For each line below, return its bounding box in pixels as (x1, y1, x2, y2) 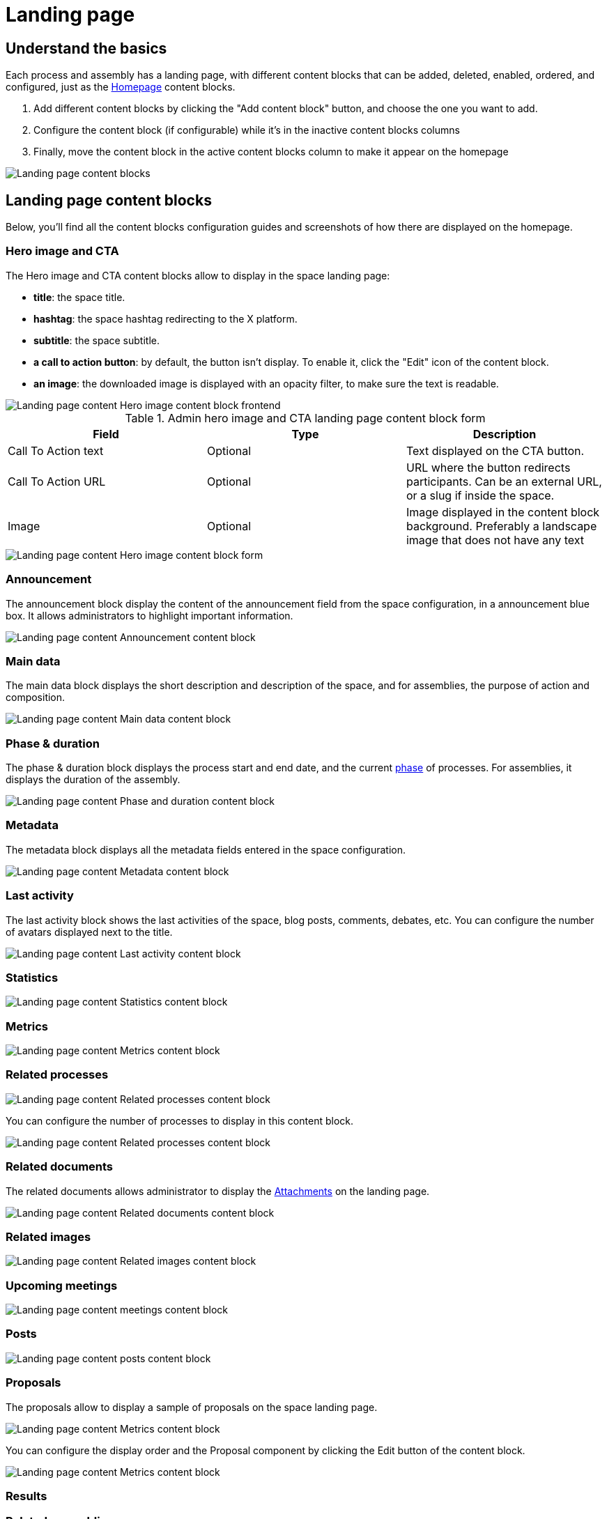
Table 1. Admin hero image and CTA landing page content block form (125, 410, 486, 425)
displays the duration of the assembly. (6, 773, 180, 786)
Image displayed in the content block (406, 504, 600, 519)
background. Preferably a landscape (406, 518, 597, 533)
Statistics (6, 970, 59, 985)
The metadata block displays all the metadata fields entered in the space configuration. (6, 843, 406, 856)
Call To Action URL (8, 474, 106, 488)
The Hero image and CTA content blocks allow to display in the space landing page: (6, 269, 390, 282)
